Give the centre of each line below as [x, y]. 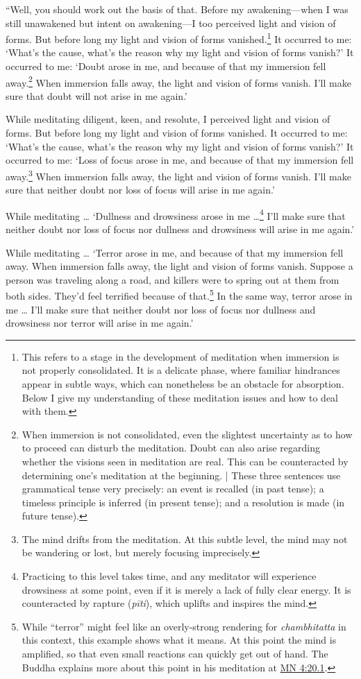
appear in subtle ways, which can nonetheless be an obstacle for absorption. [183, 383]
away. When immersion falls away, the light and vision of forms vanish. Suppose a [179, 266]
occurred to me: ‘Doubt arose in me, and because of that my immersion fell [166, 66]
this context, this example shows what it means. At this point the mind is [179, 640]
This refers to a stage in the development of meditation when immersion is [180, 356]
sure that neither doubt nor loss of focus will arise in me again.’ [140, 190]
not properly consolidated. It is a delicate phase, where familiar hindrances [181, 370]
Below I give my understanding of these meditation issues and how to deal [180, 397]
